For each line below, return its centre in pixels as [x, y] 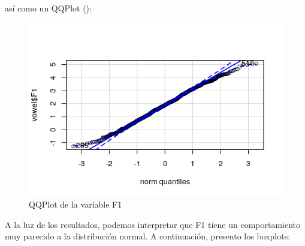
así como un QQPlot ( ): [48, 8]
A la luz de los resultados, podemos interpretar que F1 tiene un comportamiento [153, 224]
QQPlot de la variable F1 [76, 204]
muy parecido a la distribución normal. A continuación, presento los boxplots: [148, 236]
